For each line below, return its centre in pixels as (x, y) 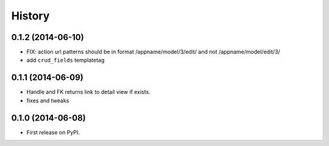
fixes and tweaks (48, 101)
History (30, 16)
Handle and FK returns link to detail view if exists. (88, 92)
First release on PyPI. (53, 132)
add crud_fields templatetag (65, 60)
